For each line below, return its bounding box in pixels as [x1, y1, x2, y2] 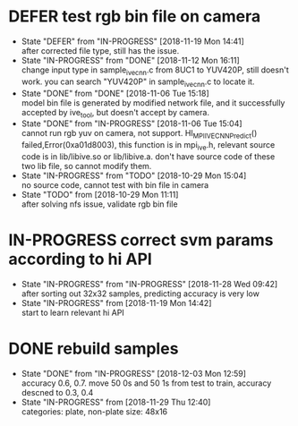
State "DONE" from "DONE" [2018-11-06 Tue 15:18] [21, 88, 209, 98]
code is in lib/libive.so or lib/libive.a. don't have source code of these [21, 150, 276, 162]
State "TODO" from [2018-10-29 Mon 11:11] [21, 189, 179, 200]
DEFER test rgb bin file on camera [8, 6, 261, 27]
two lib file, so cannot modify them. [21, 160, 152, 171]
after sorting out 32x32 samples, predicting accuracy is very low [21, 288, 260, 299]
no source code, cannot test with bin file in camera [21, 179, 209, 190]
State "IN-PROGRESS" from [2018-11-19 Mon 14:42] [21, 297, 212, 308]
